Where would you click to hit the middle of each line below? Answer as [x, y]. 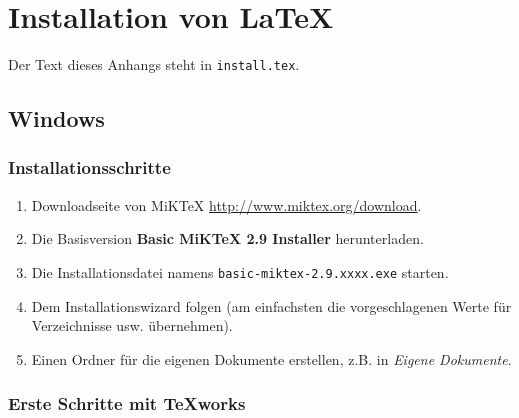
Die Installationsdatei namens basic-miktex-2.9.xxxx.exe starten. [240, 271]
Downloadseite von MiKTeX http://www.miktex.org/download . [226, 204]
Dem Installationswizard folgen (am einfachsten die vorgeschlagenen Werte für [271, 305]
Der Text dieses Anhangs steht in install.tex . [154, 64]
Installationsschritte [89, 167]
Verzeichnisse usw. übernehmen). [132, 325]
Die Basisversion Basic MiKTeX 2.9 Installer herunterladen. [227, 238]
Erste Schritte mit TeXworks [127, 403]
